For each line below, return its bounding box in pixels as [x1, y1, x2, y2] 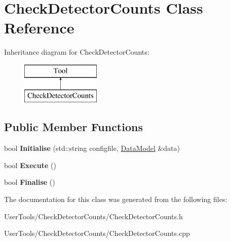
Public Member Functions [4, 119, 143, 135]
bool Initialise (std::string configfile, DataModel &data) [4, 143, 180, 153]
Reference [4, 17, 74, 38]
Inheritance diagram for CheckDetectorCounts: [4, 47, 149, 57]
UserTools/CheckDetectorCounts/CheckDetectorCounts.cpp [4, 228, 190, 238]
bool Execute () [4, 159, 56, 170]
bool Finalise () [4, 177, 55, 187]
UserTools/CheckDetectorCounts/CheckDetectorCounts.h [4, 211, 183, 221]
